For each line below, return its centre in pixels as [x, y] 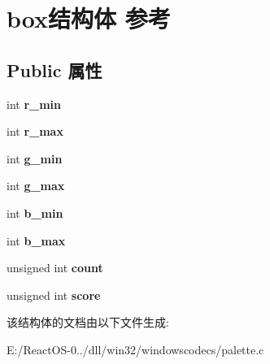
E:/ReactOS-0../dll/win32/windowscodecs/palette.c [135, 349]
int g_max [36, 186]
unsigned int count [55, 268]
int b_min [35, 212]
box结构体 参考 [89, 18]
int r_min [34, 104]
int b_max [36, 240]
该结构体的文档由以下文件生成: [88, 322]
